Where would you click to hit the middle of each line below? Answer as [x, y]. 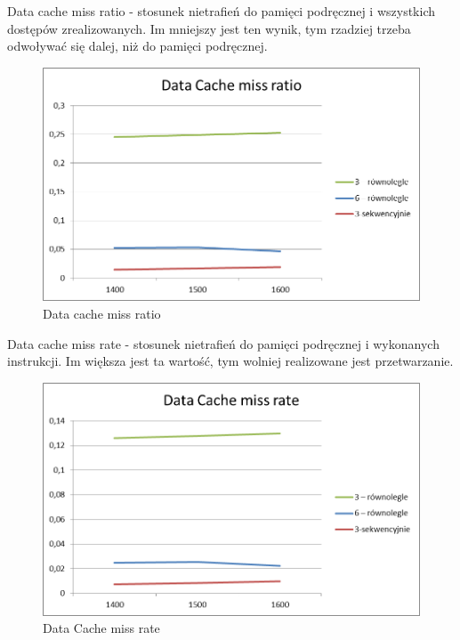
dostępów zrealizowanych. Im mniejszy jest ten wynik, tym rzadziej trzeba [209, 28]
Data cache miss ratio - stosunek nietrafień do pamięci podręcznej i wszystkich [221, 11]
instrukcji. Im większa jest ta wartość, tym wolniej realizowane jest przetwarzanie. [230, 361]
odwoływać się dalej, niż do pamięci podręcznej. [137, 46]
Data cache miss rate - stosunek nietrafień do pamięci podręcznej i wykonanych [223, 343]
